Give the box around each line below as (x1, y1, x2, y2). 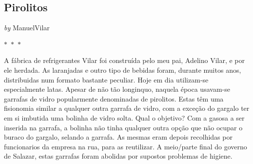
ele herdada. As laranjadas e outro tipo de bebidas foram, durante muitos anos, (4, 64, 241, 75)
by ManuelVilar (4, 22, 50, 33)
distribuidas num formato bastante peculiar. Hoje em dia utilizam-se (4, 74, 209, 84)
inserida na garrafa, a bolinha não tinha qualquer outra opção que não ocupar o (4, 122, 243, 132)
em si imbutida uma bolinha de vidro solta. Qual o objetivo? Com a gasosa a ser (4, 112, 245, 123)
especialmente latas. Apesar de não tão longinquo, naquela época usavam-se (4, 84, 230, 94)
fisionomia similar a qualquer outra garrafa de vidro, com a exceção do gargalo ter (4, 103, 250, 113)
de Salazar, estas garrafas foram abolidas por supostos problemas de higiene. (4, 151, 233, 161)
